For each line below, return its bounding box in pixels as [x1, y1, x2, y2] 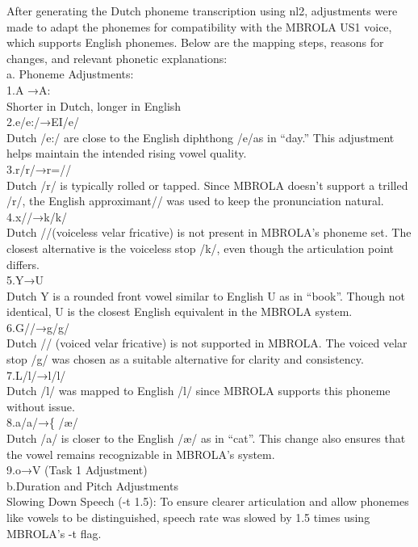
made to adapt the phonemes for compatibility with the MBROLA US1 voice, [6, 18, 392, 35]
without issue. [6, 398, 75, 414]
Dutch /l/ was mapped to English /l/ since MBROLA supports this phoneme [6, 382, 391, 399]
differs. [6, 255, 40, 272]
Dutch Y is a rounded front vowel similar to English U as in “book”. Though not [6, 287, 405, 304]
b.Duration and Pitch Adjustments [6, 477, 178, 494]
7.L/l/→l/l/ [6, 366, 66, 383]
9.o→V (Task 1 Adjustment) [6, 461, 148, 478]
